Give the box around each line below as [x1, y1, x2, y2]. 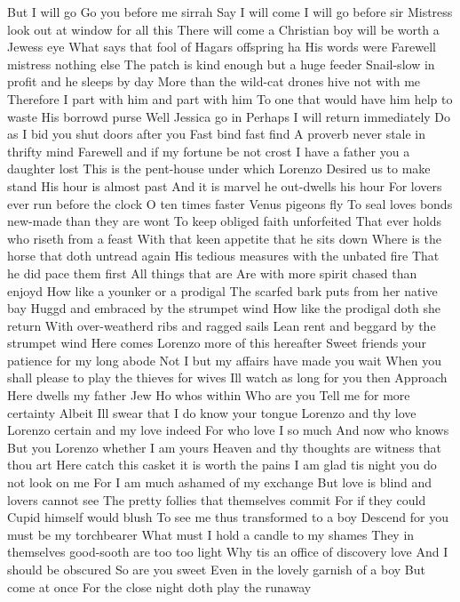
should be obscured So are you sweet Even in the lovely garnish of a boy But [7, 560, 425, 578]
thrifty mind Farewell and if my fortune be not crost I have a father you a [7, 141, 410, 160]
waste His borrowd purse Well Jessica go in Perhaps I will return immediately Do [7, 107, 451, 125]
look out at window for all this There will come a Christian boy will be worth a [7, 20, 440, 38]
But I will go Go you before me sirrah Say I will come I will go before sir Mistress [7, 3, 453, 20]
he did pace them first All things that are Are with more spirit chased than [7, 263, 417, 282]
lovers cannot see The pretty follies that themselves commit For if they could [7, 490, 426, 509]
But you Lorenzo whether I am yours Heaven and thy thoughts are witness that [7, 437, 441, 456]
